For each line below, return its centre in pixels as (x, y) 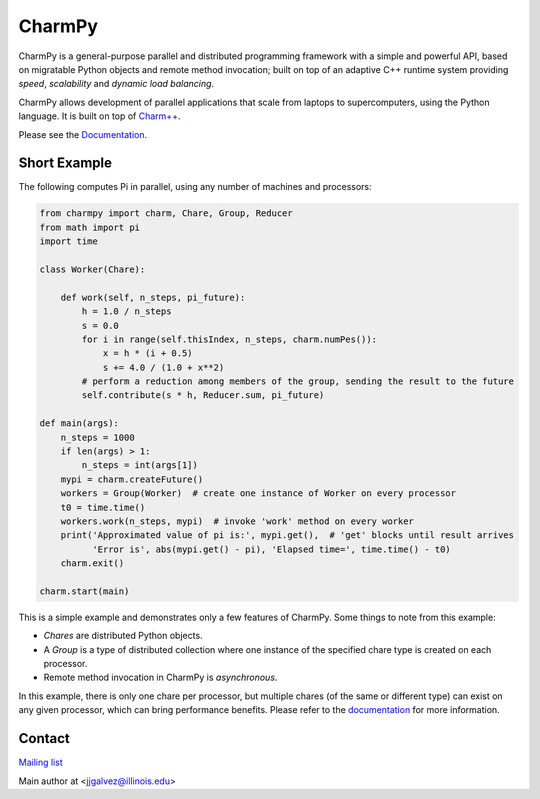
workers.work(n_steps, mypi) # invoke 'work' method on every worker (237, 521)
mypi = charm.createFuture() (132, 479)
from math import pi (89, 227)
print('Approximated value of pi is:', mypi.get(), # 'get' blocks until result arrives (287, 535)
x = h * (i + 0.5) (148, 353)
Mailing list (41, 762)
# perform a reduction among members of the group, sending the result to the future (298, 381)
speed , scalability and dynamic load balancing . (116, 84)
